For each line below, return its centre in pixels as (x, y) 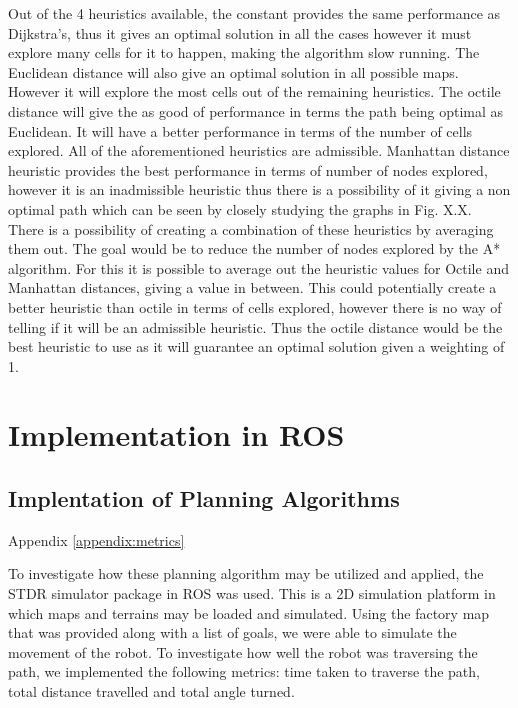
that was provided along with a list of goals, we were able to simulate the (232, 632)
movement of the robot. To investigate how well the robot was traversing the (243, 651)
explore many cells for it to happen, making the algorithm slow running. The (244, 52)
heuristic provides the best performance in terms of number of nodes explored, (248, 169)
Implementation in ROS (176, 434)
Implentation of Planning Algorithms (204, 498)
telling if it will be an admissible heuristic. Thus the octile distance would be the (255, 326)
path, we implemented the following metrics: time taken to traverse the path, (244, 671)
